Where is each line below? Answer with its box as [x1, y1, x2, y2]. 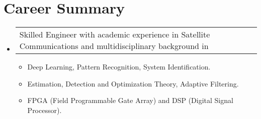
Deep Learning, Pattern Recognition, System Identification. [27, 61, 211, 72]
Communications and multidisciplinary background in [19, 40, 209, 52]
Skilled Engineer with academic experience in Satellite [19, 28, 210, 40]
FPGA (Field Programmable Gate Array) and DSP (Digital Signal [27, 95, 233, 105]
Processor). [27, 104, 62, 115]
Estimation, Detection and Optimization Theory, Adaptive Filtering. [27, 78, 239, 88]
